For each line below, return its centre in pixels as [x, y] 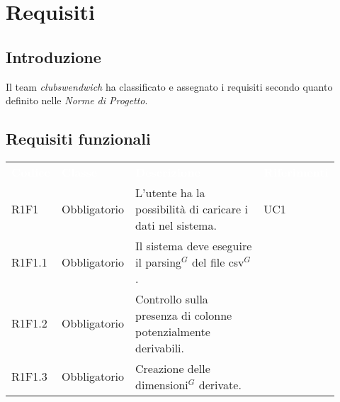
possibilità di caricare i [192, 208]
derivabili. [160, 347]
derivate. [220, 384]
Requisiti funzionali [78, 139]
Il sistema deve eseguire [194, 245]
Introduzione [53, 56]
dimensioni [162, 384]
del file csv [218, 262]
